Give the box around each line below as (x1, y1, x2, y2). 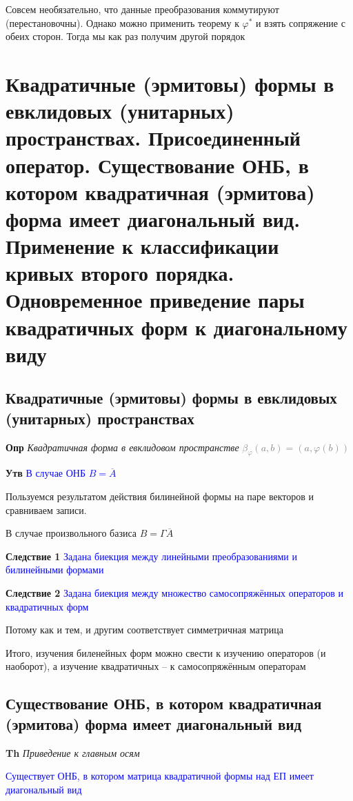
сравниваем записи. (6, 502, 87, 517)
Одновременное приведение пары (6, 286, 305, 314)
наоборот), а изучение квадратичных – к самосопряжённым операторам (6, 659, 306, 673)
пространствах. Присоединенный (6, 123, 301, 152)
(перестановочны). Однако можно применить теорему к (6, 15, 239, 30)
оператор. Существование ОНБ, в (6, 150, 309, 179)
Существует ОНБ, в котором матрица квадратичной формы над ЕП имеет (6, 769, 314, 783)
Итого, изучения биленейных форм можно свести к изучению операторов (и (6, 645, 326, 660)
